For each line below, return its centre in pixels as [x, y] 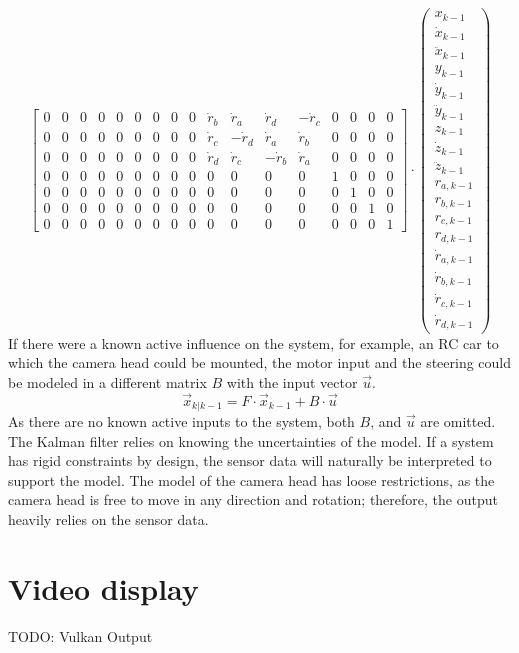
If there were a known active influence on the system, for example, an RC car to [253, 342]
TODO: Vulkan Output [80, 635]
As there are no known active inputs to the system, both [181, 420]
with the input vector [292, 381]
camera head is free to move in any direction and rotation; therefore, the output [253, 499]
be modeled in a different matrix [107, 381]
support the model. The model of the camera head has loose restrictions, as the [251, 479]
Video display [103, 587]
